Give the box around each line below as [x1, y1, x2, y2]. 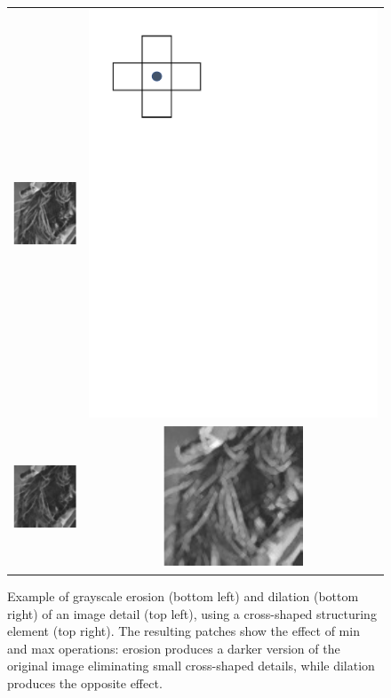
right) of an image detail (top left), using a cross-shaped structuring [7, 604, 377, 623]
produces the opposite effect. [7, 673, 163, 692]
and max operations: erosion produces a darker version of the [7, 639, 340, 657]
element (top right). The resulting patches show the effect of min [7, 622, 360, 640]
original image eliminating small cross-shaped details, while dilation [7, 656, 375, 675]
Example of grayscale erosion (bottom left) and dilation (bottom [7, 587, 359, 605]
